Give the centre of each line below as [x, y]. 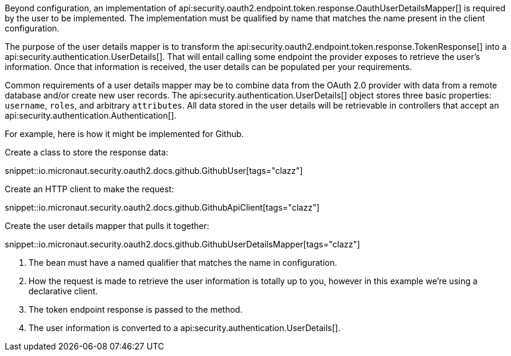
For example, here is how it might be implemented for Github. [124, 134]
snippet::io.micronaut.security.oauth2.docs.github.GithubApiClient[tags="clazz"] [162, 207]
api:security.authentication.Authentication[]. [91, 115]
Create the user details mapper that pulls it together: [107, 226]
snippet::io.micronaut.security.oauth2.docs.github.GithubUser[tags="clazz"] [154, 171]
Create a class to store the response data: [87, 152]
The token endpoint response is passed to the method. [136, 309]
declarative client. [63, 291]
